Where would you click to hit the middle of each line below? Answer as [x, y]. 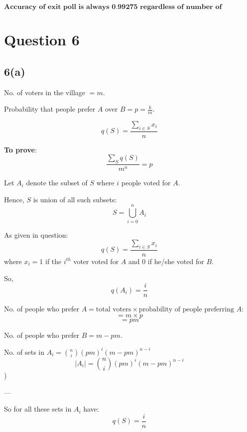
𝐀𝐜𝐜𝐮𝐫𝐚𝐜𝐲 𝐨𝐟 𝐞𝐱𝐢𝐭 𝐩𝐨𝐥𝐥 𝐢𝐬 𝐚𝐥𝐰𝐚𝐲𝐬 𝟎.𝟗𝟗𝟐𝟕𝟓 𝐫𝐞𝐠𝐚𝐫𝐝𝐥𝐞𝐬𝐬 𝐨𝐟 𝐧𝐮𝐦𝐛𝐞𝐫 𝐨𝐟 [113, 7]
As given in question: [36, 234]
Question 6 [42, 40]
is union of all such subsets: [75, 199]
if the [53, 261]
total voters [114, 310]
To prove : [20, 149]
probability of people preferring [186, 310]
